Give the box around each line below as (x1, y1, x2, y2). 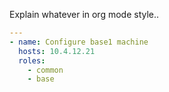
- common (27, 65, 64, 75)
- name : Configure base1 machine (9, 37, 149, 47)
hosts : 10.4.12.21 (18, 46, 96, 56)
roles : (18, 55, 46, 66)
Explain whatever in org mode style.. (9, 9, 160, 20)
